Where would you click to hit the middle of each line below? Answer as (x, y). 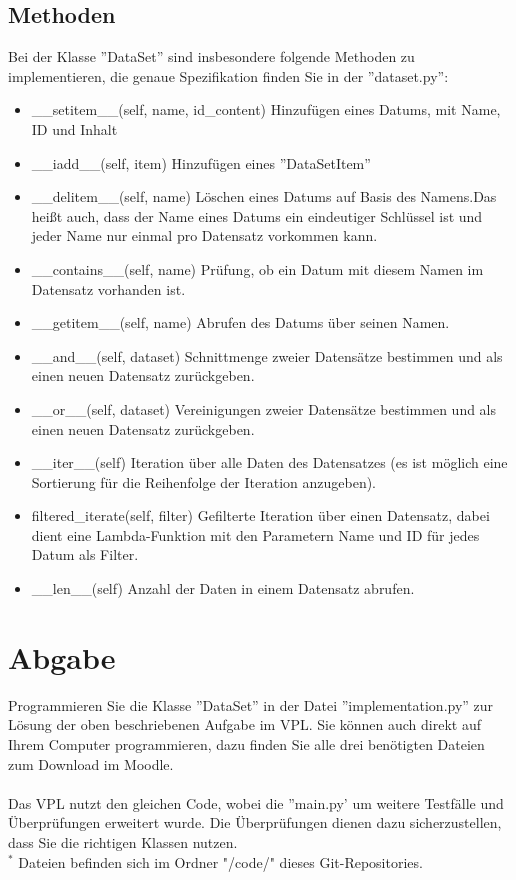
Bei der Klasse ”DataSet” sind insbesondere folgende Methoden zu (211, 56)
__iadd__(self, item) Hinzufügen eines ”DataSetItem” (201, 162)
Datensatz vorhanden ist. (108, 288)
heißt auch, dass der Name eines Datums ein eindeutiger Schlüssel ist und (257, 215)
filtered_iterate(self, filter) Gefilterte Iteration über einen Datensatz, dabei (260, 515)
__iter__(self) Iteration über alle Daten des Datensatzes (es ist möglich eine (269, 462)
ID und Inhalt (74, 128)
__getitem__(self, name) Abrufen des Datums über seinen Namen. (240, 322)
